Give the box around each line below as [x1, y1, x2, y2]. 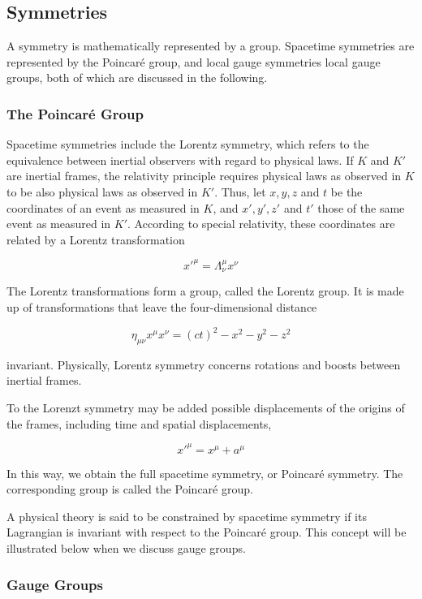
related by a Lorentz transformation [6, 231, 185, 248]
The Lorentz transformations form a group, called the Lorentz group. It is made [6, 282, 404, 299]
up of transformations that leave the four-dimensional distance [6, 298, 317, 315]
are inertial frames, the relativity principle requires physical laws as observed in [6, 167, 402, 184]
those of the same [317, 199, 405, 216]
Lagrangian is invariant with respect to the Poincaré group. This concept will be [6, 524, 407, 541]
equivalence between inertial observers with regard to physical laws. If [6, 151, 354, 168]
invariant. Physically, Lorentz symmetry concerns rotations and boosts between [6, 356, 401, 373]
